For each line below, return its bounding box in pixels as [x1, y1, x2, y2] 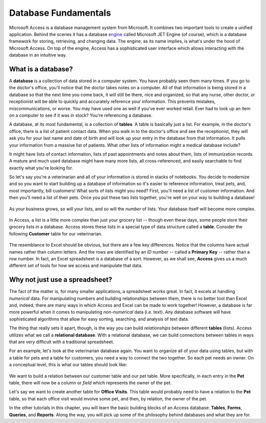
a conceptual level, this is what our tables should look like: [9, 362, 128, 368]
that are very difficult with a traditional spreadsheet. [9, 339, 114, 345]
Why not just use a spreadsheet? [9, 276, 112, 284]
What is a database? [9, 65, 73, 73]
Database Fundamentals [9, 7, 111, 18]
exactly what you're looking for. [9, 165, 73, 171]
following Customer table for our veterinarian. [9, 230, 103, 236]
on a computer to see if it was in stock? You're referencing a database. [9, 112, 153, 118]
